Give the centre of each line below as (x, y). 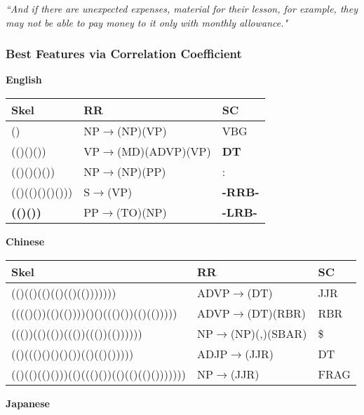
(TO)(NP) (141, 212)
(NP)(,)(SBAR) (269, 333)
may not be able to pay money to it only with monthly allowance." (147, 22)
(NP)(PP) (141, 171)
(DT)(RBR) (277, 313)
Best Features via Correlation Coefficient (124, 54)
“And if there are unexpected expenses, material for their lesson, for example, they (182, 8)
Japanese (28, 403)
